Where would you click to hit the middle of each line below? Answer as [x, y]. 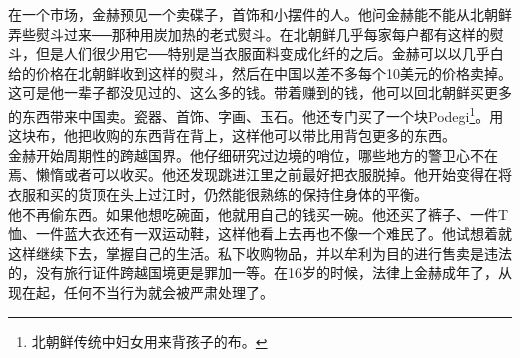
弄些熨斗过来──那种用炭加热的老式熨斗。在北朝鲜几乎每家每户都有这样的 [249, 33]
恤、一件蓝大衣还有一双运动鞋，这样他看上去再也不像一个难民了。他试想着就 [260, 233]
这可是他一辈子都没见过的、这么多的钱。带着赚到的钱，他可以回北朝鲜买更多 [260, 92]
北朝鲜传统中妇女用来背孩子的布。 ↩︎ [149, 340]
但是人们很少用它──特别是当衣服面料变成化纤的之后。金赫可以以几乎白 [269, 53]
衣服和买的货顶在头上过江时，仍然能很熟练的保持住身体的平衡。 [218, 194]
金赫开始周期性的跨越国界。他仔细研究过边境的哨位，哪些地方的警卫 [232, 154]
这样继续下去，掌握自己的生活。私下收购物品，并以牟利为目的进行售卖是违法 [260, 252]
